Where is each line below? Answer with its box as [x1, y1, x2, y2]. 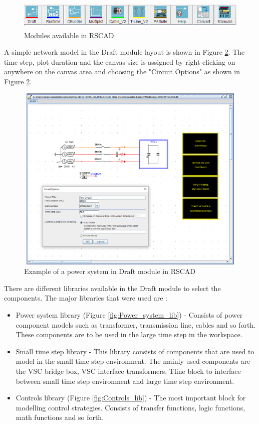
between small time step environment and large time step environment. [16, 375, 234, 386]
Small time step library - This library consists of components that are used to [16, 346, 254, 356]
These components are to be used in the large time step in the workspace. [16, 329, 242, 340]
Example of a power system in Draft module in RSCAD [24, 266, 196, 276]
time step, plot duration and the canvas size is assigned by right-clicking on [4, 56, 235, 67]
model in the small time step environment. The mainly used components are [16, 356, 250, 366]
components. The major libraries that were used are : [4, 293, 167, 303]
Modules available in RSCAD [24, 30, 114, 40]
